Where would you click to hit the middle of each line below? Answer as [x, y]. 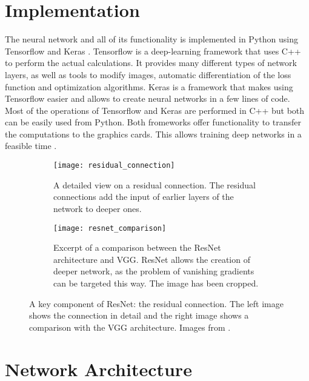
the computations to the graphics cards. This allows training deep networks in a [153, 134]
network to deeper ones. [98, 208]
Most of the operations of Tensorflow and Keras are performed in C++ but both [155, 110]
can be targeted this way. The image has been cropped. [156, 283]
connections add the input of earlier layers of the [144, 197]
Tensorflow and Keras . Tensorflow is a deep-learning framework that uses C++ [153, 51]
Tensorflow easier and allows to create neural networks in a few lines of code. [148, 98]
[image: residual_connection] [114, 166]
